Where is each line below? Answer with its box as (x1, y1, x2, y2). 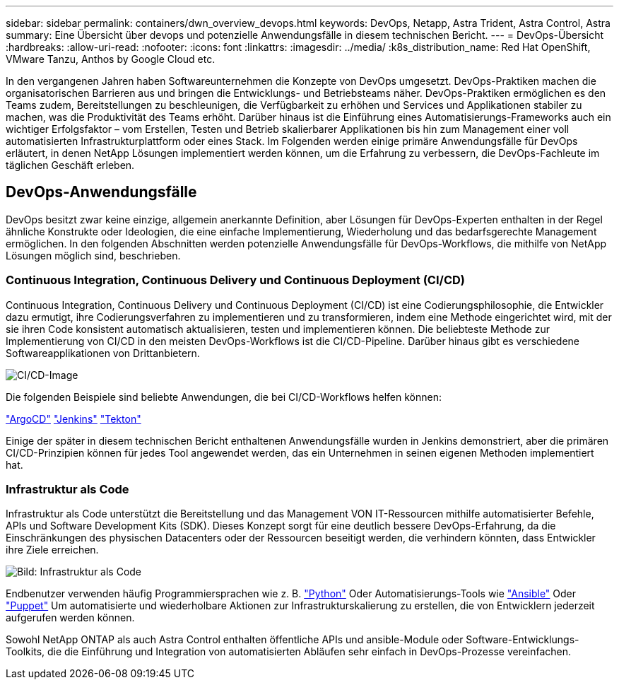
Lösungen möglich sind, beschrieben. (6, 249, 181, 262)
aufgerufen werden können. (6, 611, 135, 624)
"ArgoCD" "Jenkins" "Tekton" (6, 412, 141, 425)
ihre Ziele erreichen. (6, 544, 99, 556)
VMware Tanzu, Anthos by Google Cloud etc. (6, 53, 216, 65)
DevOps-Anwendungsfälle (6, 183, 197, 201)
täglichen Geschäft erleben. (6, 159, 135, 171)
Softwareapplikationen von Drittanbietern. (6, 346, 200, 359)
